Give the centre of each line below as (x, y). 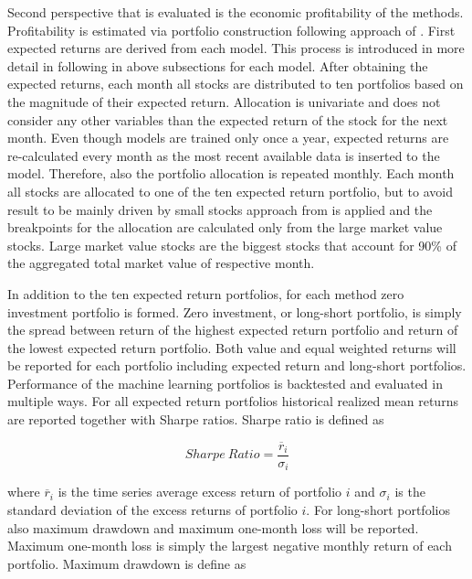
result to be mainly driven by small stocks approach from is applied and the (220, 209)
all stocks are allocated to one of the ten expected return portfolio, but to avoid (230, 191)
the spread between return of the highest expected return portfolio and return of (233, 330)
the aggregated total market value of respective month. (161, 263)
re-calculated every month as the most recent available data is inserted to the (224, 155)
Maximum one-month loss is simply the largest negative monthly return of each (230, 546)
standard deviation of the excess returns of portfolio (152, 509)
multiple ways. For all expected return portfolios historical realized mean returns (233, 401)
